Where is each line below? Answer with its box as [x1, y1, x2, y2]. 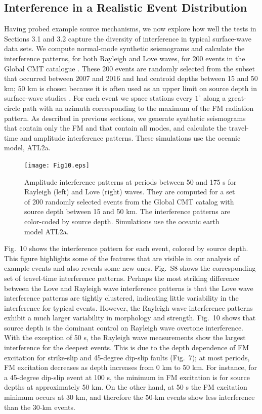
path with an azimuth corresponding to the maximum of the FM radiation [22, 102, 254, 113]
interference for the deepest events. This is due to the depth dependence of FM [4, 342, 249, 353]
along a [203, 93, 226, 103]
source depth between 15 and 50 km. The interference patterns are [24, 206, 231, 217]
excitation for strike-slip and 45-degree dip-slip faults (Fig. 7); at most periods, [4, 352, 250, 362]
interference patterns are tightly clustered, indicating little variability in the [4, 293, 239, 303]
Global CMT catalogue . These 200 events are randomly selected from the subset [4, 63, 255, 73]
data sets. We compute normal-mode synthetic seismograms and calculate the [4, 43, 245, 54]
